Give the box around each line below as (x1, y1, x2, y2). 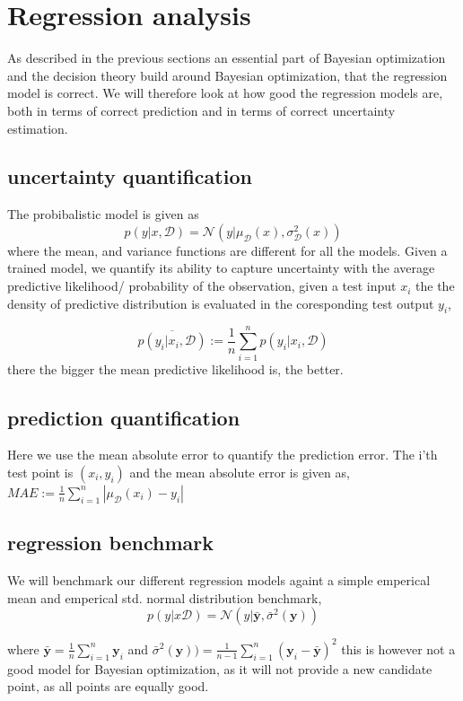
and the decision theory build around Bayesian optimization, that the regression (7, 66, 448, 84)
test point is (7, 462, 74, 481)
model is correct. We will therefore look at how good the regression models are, (7, 83, 443, 102)
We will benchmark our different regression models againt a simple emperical (7, 571, 431, 590)
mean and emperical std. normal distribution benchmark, (7, 588, 322, 607)
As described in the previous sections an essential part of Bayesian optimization (7, 48, 446, 67)
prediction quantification (7, 403, 240, 431)
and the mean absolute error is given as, (129, 462, 350, 481)
